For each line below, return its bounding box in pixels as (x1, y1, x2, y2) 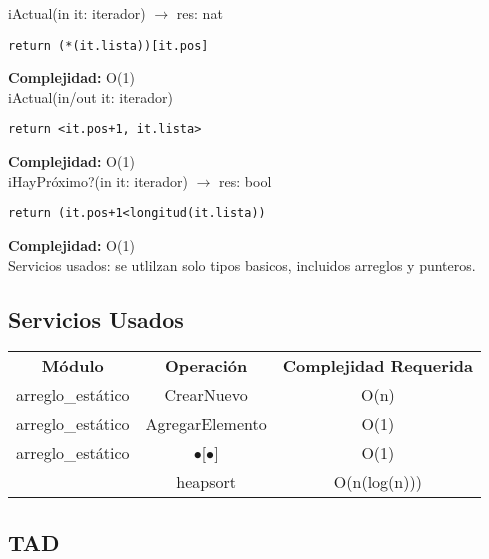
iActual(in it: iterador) (8, 3, 146, 23)
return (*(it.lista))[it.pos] (8, 38, 209, 53)
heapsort (176, 470, 236, 494)
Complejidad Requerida (282, 354, 474, 378)
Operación (165, 354, 248, 378)
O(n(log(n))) (333, 470, 422, 494)
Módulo (41, 354, 104, 378)
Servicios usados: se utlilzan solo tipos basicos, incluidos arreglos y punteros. (8, 254, 476, 275)
